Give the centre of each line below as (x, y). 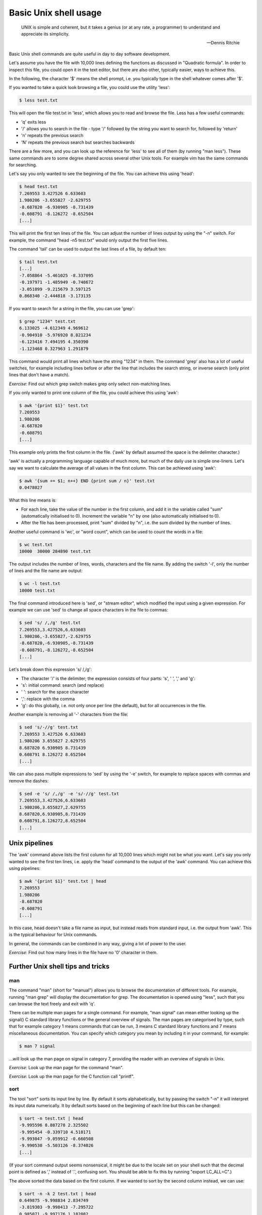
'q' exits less (33, 122)
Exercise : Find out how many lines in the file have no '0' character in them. (83, 953)
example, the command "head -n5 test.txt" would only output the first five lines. (89, 240)
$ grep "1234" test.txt (48, 321)
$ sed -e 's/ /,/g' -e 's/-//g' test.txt (69, 794)
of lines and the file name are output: (46, 571)
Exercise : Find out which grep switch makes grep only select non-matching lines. (90, 383)
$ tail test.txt (39, 262)
